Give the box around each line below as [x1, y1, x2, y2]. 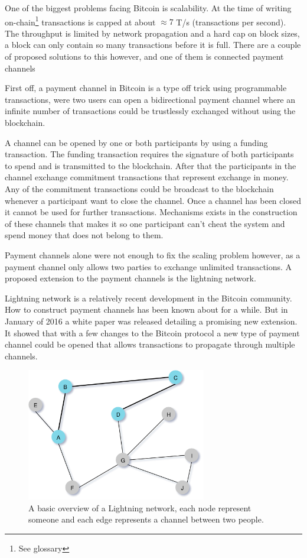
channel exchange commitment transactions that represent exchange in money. [5, 171, 289, 183]
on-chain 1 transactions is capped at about [5, 14, 156, 28]
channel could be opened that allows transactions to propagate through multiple [5, 338, 295, 351]
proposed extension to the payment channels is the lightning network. [5, 272, 256, 284]
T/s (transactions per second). [176, 15, 286, 28]
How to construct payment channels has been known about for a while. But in [5, 303, 288, 316]
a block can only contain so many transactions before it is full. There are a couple [5, 38, 301, 51]
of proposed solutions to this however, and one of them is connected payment [5, 50, 284, 63]
